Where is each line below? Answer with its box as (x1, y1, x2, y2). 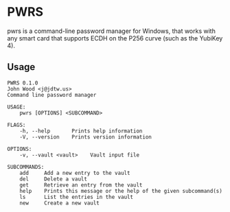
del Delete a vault (19, 176, 88, 182)
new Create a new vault (19, 200, 100, 207)
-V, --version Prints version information (19, 133, 152, 141)
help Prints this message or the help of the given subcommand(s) (19, 187, 223, 194)
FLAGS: (7, 121, 26, 128)
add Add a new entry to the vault (19, 169, 130, 176)
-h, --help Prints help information (19, 128, 143, 134)
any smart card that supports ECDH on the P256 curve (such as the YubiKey (7, 34, 223, 42)
